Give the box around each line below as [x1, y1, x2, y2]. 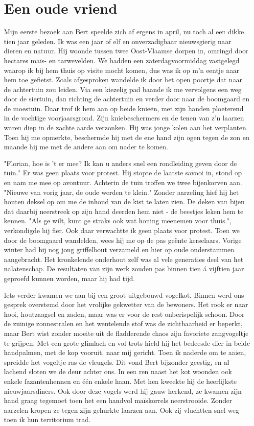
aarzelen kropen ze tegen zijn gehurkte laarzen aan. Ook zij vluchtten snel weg [4, 404, 239, 415]
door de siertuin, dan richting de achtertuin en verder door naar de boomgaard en [4, 94, 250, 104]
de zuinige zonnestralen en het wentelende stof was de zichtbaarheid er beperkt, [4, 318, 243, 329]
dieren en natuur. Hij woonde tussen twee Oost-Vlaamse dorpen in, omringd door [4, 46, 249, 56]
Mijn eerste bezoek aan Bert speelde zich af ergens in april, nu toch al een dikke [4, 26, 244, 37]
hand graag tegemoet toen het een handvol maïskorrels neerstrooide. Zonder [4, 395, 232, 405]
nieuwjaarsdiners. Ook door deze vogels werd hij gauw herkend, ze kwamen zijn [4, 385, 242, 396]
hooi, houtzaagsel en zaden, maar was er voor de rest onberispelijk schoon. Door [4, 308, 245, 319]
